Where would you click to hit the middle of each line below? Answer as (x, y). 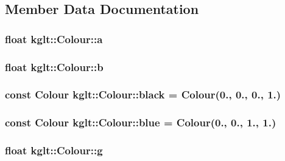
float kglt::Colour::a (54, 39)
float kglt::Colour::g (54, 150)
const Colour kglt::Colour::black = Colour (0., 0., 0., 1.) (143, 94)
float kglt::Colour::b (54, 67)
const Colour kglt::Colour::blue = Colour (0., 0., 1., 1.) (141, 122)
